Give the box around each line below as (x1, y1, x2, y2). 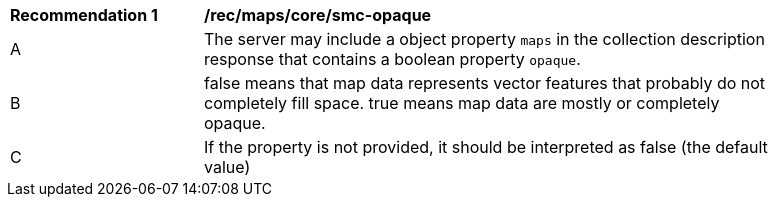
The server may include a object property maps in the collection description (204, 29, 765, 49)
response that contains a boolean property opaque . (204, 49, 581, 69)
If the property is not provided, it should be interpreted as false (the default (204, 137, 768, 157)
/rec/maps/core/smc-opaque (204, 5, 432, 25)
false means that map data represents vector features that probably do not (204, 73, 766, 93)
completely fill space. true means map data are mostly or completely (204, 93, 720, 113)
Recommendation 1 (10, 5, 158, 25)
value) (204, 157, 251, 177)
